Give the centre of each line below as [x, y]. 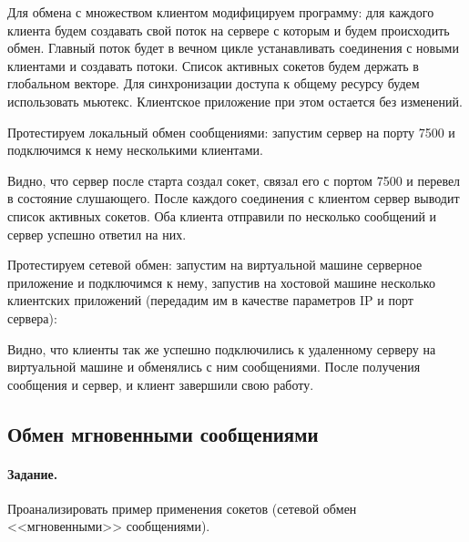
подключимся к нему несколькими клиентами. [135, 150]
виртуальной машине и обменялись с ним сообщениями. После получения [214, 367]
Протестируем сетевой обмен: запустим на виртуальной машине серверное [215, 265]
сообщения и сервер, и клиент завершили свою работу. [161, 384]
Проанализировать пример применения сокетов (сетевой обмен [182, 508]
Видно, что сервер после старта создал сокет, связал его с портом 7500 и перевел [234, 180]
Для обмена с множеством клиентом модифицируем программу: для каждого [221, 12]
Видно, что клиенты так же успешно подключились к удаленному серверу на [222, 348]
